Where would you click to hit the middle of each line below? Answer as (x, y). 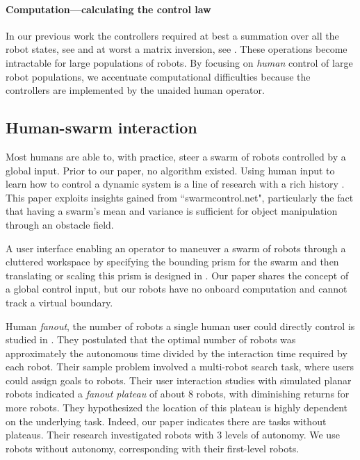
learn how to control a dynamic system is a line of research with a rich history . (175, 184)
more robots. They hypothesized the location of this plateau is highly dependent (177, 408)
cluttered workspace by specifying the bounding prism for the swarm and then (172, 262)
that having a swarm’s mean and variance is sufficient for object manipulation (172, 211)
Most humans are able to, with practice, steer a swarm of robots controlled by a (176, 156)
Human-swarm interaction (101, 128)
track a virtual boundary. (59, 302)
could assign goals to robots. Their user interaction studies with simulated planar (179, 380)
